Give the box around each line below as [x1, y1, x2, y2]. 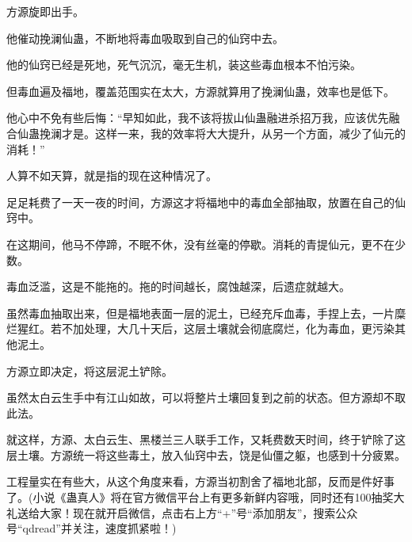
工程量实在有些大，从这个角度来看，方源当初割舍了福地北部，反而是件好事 [6, 473, 395, 490]
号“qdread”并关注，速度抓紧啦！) [6, 520, 177, 536]
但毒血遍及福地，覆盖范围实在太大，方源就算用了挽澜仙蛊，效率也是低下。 [6, 82, 395, 99]
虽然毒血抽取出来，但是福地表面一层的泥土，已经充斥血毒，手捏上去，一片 [6, 304, 395, 321]
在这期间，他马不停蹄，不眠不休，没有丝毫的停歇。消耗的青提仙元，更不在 [6, 235, 395, 252]
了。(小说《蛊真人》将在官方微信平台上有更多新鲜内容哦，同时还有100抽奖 [6, 489, 394, 506]
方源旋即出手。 [6, 3, 84, 19]
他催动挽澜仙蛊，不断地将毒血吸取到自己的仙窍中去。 [6, 29, 284, 46]
